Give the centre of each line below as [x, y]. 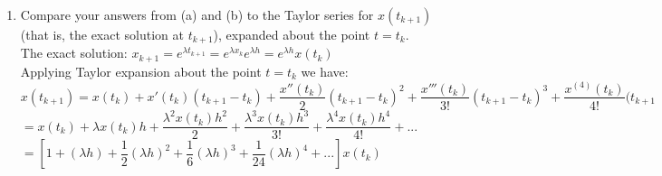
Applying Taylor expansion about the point [141, 71]
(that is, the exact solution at [102, 34]
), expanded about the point [292, 34]
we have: [325, 71]
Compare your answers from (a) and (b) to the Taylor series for [197, 14]
